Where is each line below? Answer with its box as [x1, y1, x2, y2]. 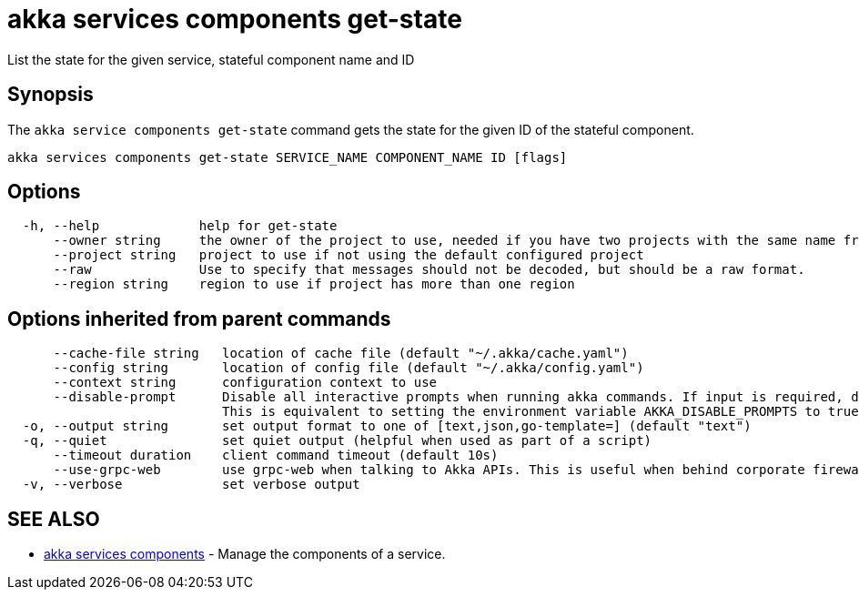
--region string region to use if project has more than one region [53, 277, 575, 292]
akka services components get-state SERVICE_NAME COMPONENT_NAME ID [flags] [7, 149, 568, 165]
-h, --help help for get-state [22, 218, 338, 234]
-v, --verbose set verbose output [22, 477, 360, 492]
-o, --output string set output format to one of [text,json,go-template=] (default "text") [22, 419, 752, 434]
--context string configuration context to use [53, 375, 438, 390]
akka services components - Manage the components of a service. [44, 546, 446, 562]
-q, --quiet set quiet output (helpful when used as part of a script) [22, 433, 652, 449]
